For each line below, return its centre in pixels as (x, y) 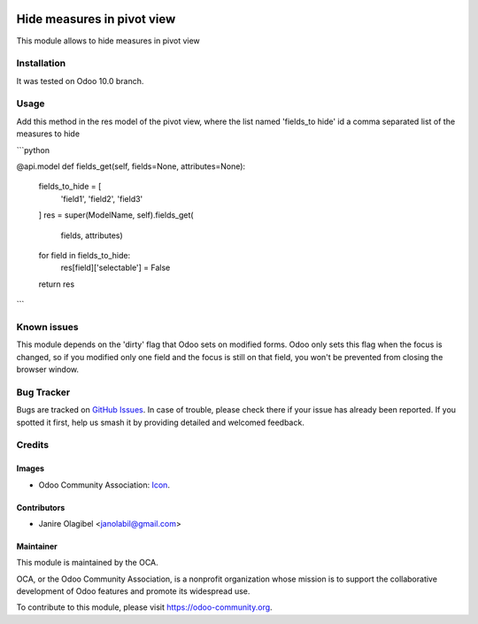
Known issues (47, 327)
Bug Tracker (43, 392)
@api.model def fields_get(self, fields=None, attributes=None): (131, 166)
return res (57, 284)
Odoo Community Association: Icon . (104, 485)
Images (30, 468)
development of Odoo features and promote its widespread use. (133, 591)
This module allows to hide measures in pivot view (108, 41)
